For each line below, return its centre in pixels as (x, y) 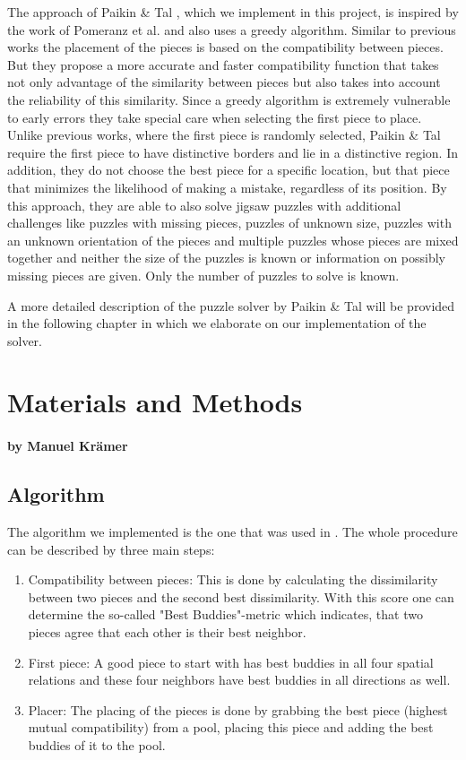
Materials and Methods (155, 402)
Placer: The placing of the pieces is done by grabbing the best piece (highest (238, 709)
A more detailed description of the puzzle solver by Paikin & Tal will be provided (231, 305)
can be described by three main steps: (111, 549)
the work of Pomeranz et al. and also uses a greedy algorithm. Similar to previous (232, 29)
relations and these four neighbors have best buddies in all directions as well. (239, 680)
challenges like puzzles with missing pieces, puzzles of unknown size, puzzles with (229, 223)
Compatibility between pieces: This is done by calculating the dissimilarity (233, 579)
